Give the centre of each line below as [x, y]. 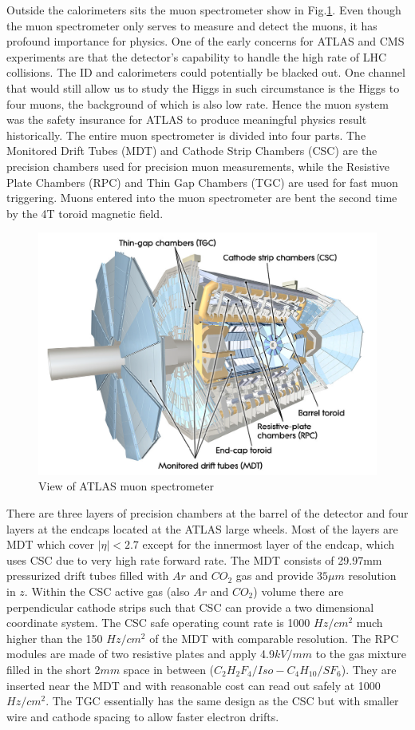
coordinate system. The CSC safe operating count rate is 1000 [158, 623]
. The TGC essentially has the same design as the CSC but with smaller [222, 701]
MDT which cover [50, 544]
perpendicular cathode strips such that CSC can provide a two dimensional [190, 607]
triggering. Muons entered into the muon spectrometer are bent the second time [202, 198]
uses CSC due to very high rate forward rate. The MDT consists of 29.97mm [194, 559]
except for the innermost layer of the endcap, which [269, 544]
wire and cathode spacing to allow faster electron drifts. [143, 716]
